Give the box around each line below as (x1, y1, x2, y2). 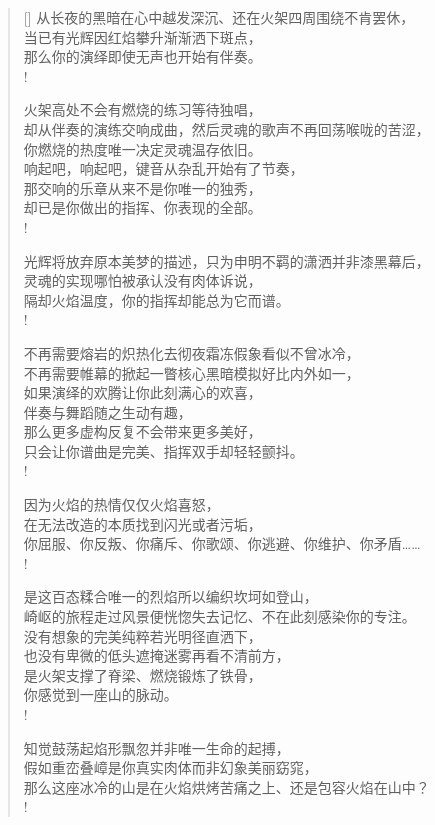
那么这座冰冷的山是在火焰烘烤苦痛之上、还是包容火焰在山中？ (23, 776, 430, 797)
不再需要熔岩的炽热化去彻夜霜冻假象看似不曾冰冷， (23, 342, 360, 363)
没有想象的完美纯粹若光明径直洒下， (23, 625, 262, 646)
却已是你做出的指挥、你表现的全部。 (23, 197, 262, 218)
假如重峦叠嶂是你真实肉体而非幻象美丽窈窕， (23, 757, 318, 778)
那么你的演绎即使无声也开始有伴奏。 (23, 46, 262, 67)
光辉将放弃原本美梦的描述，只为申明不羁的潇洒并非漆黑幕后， (23, 250, 430, 271)
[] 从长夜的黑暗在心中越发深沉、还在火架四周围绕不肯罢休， (23, 7, 415, 27)
